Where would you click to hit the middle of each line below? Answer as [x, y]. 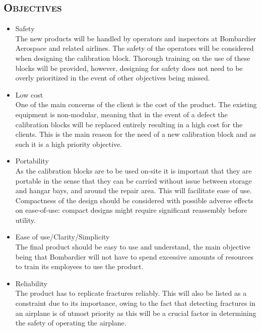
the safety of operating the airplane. [71, 323]
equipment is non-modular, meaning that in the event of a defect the [121, 114]
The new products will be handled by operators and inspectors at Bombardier [136, 38]
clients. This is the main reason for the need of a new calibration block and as [136, 134]
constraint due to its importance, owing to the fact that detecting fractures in [135, 303]
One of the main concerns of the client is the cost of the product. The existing [136, 104]
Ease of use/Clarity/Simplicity [62, 237]
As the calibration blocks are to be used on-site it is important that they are [134, 170]
